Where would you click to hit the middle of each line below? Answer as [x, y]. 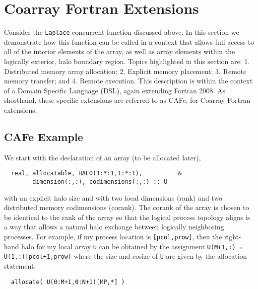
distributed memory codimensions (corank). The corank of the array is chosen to [127, 207]
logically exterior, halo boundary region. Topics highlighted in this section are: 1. [127, 61]
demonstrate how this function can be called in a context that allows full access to [129, 41]
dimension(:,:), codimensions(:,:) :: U [100, 181]
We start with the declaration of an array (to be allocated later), [102, 157]
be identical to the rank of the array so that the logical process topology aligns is [127, 217]
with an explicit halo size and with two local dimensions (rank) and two [113, 197]
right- [232, 237]
